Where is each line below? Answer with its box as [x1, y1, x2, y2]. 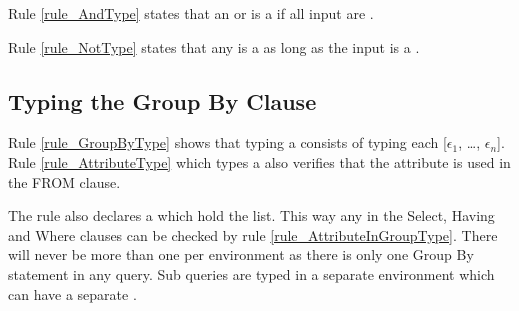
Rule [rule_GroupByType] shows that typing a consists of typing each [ [8, 132, 447, 153]
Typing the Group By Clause [8, 85, 317, 116]
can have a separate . [8, 283, 137, 304]
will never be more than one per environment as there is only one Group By [8, 244, 474, 265]
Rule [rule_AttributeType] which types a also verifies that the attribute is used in [8, 151, 511, 172]
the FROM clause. [8, 171, 121, 192]
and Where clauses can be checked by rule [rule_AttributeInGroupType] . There [8, 224, 498, 245]
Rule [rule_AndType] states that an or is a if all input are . [8, 3, 374, 23]
